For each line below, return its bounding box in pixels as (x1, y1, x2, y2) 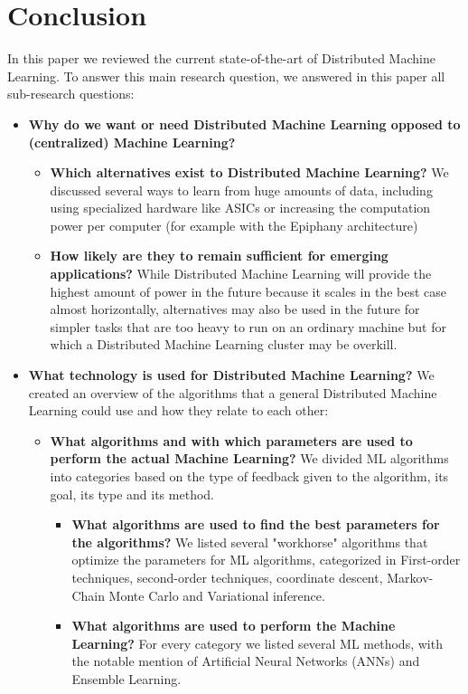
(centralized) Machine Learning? (28, 132, 236, 151)
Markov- (387, 567, 434, 586)
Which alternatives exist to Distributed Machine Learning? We (50, 163, 449, 182)
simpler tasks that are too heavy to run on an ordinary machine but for (50, 317, 446, 336)
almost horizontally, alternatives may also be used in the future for (50, 299, 420, 318)
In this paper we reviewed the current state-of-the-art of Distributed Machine (7, 49, 435, 68)
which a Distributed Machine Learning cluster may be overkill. (50, 335, 398, 354)
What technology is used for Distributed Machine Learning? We (28, 366, 435, 385)
